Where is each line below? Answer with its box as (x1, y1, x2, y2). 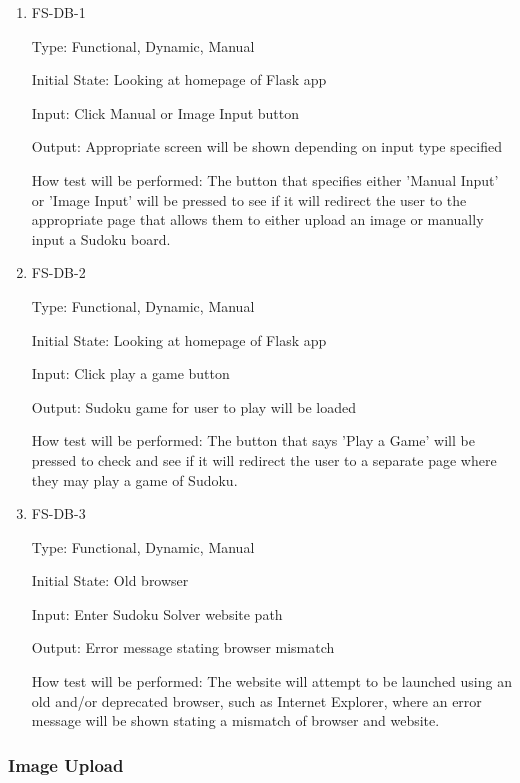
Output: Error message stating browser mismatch (31, 637, 335, 658)
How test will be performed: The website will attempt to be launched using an (31, 671, 512, 692)
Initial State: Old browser (31, 570, 189, 591)
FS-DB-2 (31, 262, 86, 283)
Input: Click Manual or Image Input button (31, 102, 300, 123)
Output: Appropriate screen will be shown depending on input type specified (31, 136, 502, 157)
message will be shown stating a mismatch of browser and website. (31, 710, 440, 731)
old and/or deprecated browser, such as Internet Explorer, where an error (31, 690, 482, 711)
